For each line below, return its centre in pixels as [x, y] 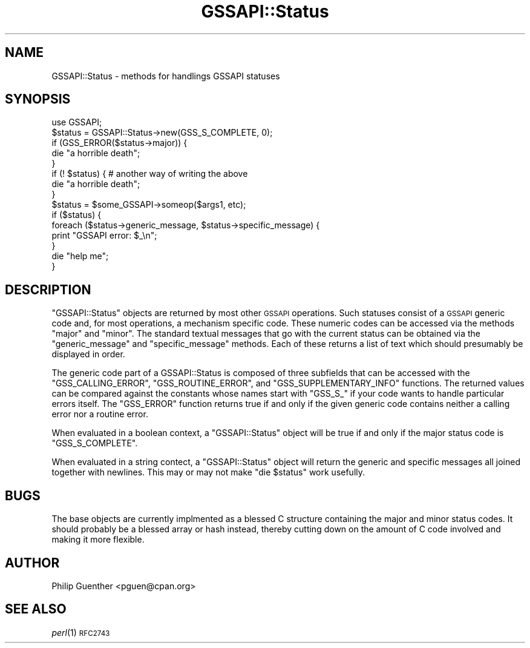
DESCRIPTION [48, 289]
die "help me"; [80, 256]
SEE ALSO [36, 609]
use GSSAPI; [77, 122]
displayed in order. [88, 354]
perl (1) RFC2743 [81, 632]
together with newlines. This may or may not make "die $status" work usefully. [208, 472]
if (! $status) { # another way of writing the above [150, 174]
